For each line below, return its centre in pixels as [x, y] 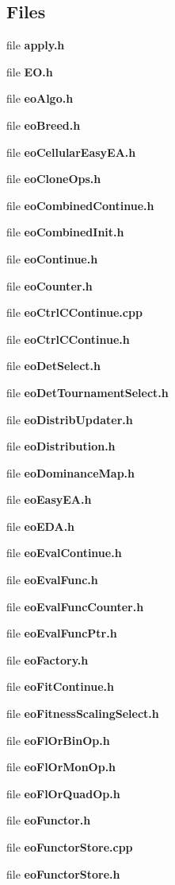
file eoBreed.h [44, 125]
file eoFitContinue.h [60, 686]
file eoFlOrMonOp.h [61, 767]
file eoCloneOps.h [54, 179]
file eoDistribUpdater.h [70, 419]
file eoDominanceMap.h [70, 472]
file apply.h [36, 45]
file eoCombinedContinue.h [80, 205]
